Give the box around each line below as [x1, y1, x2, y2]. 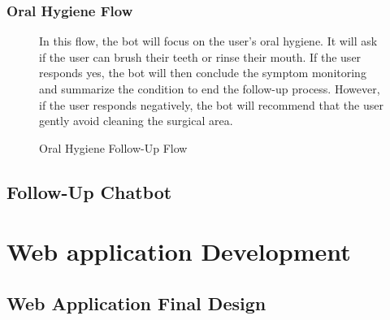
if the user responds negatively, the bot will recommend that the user [39, 96, 383, 113]
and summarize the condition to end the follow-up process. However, [39, 80, 380, 97]
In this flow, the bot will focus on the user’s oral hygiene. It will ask [39, 32, 378, 50]
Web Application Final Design [6, 290, 266, 315]
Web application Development [6, 235, 351, 268]
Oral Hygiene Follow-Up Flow [39, 139, 188, 156]
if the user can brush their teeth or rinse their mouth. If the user [39, 48, 362, 65]
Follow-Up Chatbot [6, 179, 172, 204]
